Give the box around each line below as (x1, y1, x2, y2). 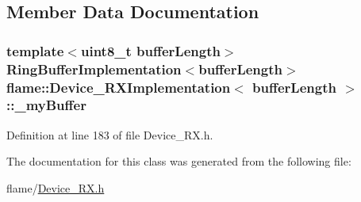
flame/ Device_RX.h (6, 179, 105, 196)
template (6, 40, 64, 60)
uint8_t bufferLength (80, 40, 221, 60)
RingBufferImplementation (6, 59, 182, 78)
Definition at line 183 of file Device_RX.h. (6, 126, 213, 143)
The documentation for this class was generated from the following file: (6, 153, 351, 170)
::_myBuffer (6, 95, 86, 115)
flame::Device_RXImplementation (6, 77, 231, 97)
